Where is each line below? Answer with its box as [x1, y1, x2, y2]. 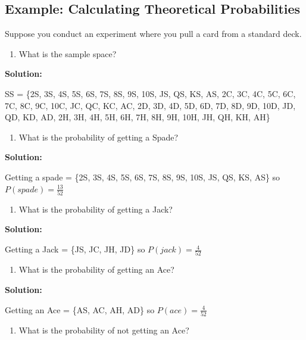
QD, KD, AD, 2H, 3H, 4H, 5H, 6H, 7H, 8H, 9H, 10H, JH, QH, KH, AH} [5, 111, 270, 123]
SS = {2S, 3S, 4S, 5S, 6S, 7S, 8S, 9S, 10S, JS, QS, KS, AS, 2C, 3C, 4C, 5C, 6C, [5, 87, 296, 99]
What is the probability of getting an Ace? [18, 263, 174, 276]
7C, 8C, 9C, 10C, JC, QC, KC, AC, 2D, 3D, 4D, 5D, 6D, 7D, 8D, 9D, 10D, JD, [5, 99, 296, 111]
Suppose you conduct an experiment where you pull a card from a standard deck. [5, 27, 302, 40]
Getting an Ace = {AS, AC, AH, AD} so [5, 303, 155, 316]
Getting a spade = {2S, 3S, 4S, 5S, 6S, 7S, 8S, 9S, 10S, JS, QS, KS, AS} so [5, 170, 280, 183]
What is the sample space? [18, 47, 117, 60]
